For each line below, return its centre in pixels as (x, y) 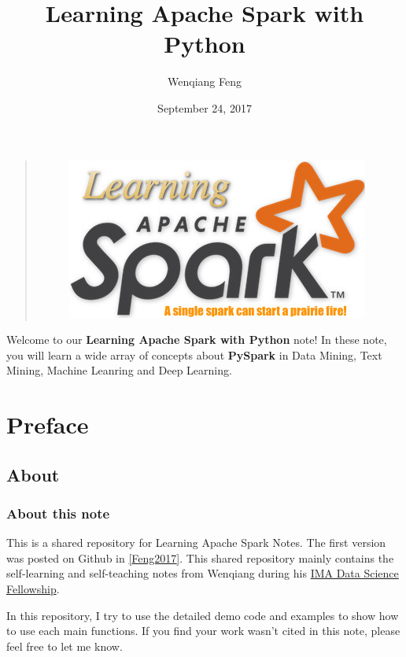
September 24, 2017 (205, 107)
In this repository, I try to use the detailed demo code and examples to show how (203, 615)
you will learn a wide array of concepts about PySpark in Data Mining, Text (194, 354)
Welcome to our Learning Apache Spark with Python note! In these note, (197, 340)
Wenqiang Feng (205, 81)
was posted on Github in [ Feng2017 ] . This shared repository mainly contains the (200, 557)
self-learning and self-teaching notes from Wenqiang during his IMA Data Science (203, 573)
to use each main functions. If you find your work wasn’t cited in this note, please (203, 631)
